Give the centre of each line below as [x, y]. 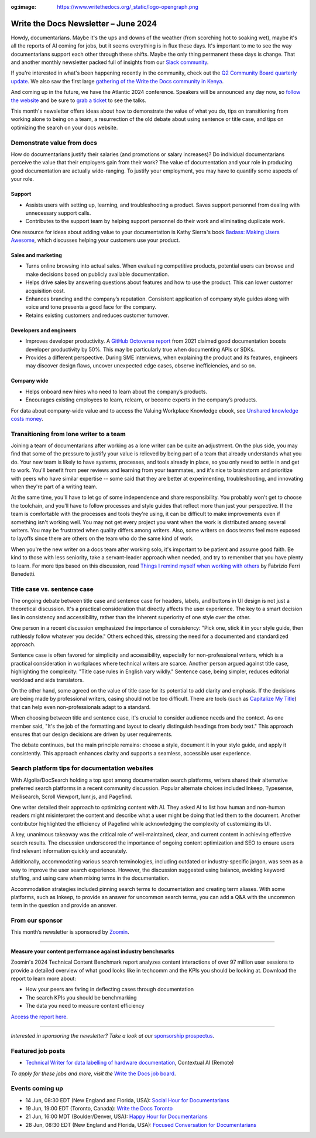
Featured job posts [38, 1051]
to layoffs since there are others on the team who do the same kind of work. [102, 538]
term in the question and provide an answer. [64, 905]
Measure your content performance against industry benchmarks [93, 951]
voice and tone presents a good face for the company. [91, 307]
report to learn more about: [43, 979]
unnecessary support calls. [58, 213]
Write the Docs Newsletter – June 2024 [84, 23]
